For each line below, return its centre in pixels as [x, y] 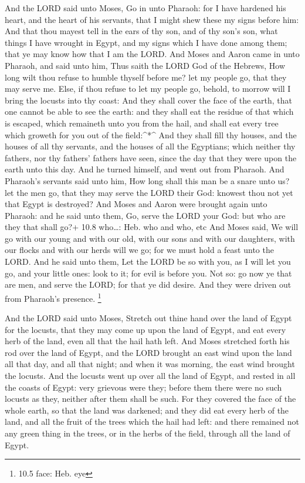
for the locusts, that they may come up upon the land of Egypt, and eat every [145, 329]
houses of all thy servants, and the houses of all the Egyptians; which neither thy [150, 146]
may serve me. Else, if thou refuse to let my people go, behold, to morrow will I [148, 89]
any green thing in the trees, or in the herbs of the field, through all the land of [148, 433]
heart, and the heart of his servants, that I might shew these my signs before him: [152, 19]
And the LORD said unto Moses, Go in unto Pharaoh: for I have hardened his [145, 8]
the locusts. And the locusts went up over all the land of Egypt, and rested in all [150, 376]
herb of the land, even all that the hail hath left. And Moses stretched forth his [147, 341]
